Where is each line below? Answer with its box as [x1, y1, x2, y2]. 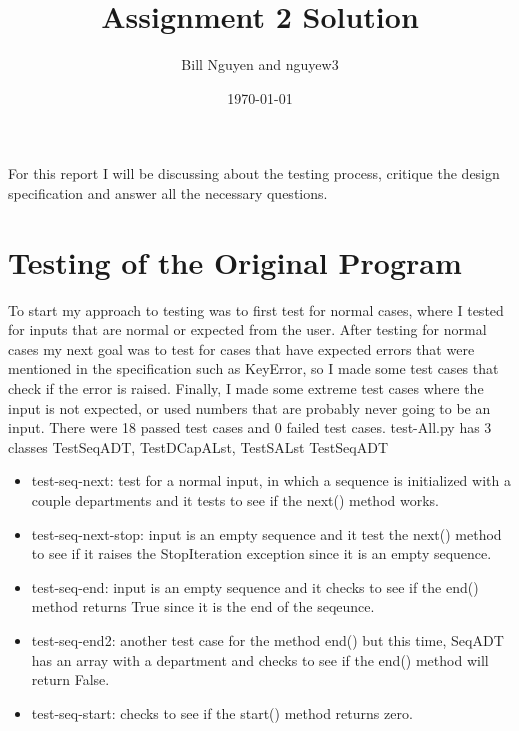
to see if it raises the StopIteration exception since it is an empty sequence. [31, 543, 492, 564]
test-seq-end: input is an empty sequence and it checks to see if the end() [31, 576, 479, 597]
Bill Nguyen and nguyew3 [181, 54, 339, 75]
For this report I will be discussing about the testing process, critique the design [8, 163, 500, 184]
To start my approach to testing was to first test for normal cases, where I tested [8, 299, 504, 320]
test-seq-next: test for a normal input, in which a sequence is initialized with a [31, 470, 511, 491]
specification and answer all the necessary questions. [8, 182, 328, 203]
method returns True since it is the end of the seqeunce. [31, 596, 375, 617]
